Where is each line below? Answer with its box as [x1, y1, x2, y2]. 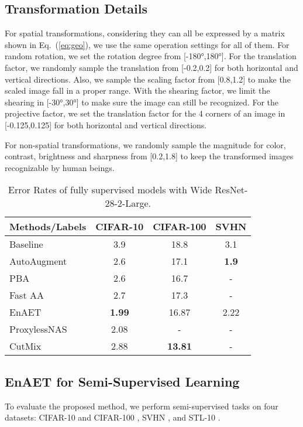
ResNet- [215, 183, 248, 197]
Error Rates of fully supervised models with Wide [8, 183, 212, 197]
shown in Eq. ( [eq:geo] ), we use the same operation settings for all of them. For [5, 38, 290, 50]
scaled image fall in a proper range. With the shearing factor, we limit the [5, 84, 270, 97]
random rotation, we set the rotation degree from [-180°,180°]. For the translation [5, 50, 297, 62]
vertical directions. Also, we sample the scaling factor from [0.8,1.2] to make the [5, 73, 291, 85]
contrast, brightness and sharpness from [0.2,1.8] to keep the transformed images [5, 150, 294, 162]
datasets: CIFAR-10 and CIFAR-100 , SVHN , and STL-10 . [5, 411, 221, 423]
